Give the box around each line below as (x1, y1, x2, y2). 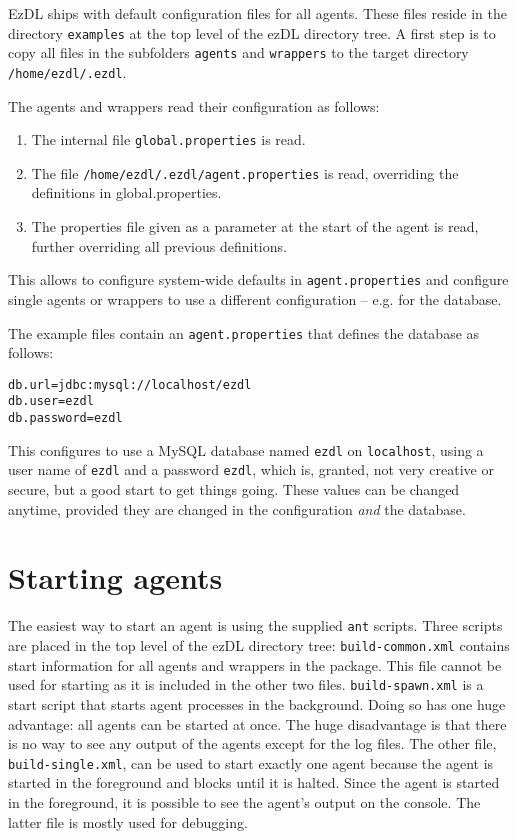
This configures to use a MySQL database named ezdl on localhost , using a (8, 439, 484, 460)
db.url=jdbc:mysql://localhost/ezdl (8, 377, 252, 392)
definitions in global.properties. (31, 182, 222, 203)
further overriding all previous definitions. (31, 235, 287, 256)
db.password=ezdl (8, 411, 123, 426)
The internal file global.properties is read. (31, 129, 306, 150)
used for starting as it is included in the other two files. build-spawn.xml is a (8, 674, 484, 695)
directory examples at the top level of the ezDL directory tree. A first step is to (8, 22, 496, 43)
